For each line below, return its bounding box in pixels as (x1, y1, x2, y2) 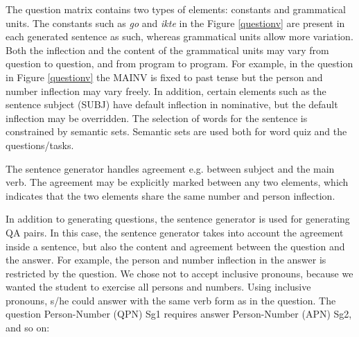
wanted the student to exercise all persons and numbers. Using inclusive (6, 279, 311, 294)
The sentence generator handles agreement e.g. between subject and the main (6, 161, 335, 175)
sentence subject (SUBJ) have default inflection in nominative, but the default (6, 97, 338, 112)
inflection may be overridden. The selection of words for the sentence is (6, 110, 308, 125)
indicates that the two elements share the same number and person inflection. (6, 188, 335, 202)
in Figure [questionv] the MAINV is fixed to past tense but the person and (6, 69, 323, 84)
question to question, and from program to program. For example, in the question (6, 56, 353, 71)
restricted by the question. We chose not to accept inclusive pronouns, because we (6, 266, 353, 280)
